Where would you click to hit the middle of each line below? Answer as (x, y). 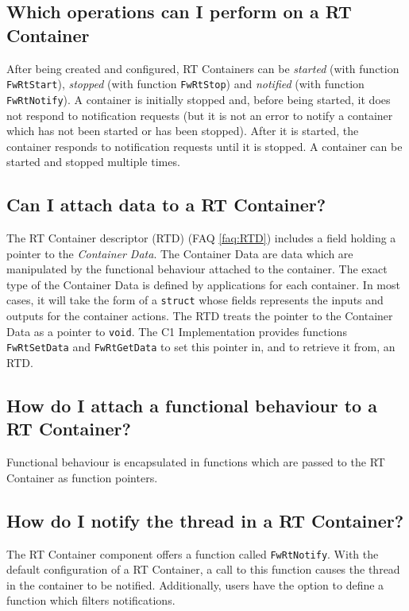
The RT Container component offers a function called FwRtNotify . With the (193, 553)
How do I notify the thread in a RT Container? (205, 520)
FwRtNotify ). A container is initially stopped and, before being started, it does (199, 99)
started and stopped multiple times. (93, 162)
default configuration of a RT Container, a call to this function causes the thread (203, 569)
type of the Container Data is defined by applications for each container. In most (203, 284)
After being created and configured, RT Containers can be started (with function (203, 68)
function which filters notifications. (91, 600)
